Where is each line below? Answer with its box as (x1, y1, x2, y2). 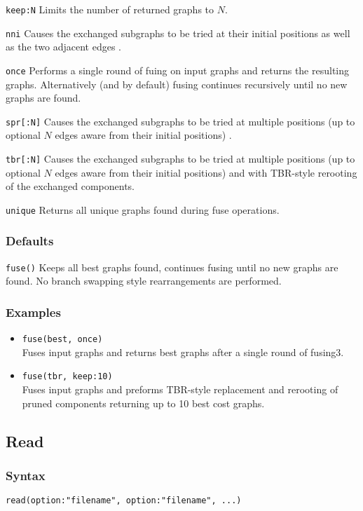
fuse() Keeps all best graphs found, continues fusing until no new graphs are (6, 259, 338, 274)
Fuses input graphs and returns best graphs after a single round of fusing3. (22, 344, 344, 359)
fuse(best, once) (22, 334, 103, 345)
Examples (6, 303, 61, 320)
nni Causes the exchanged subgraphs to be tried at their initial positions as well (6, 25, 350, 40)
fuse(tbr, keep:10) (22, 372, 113, 382)
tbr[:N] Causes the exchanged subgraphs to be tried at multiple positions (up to (6, 151, 355, 165)
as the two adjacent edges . (6, 39, 122, 54)
